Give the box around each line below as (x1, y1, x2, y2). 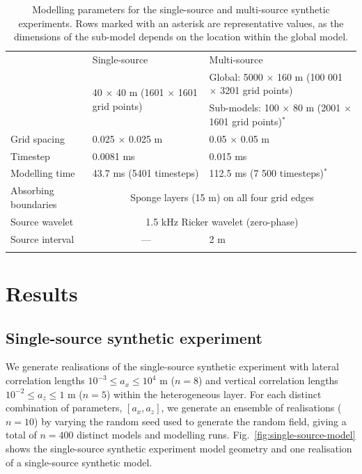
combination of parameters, (6, 400, 123, 415)
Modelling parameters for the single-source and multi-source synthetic (32, 2, 330, 16)
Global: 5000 (209, 69, 263, 84)
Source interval (10, 231, 74, 246)
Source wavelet (10, 214, 74, 228)
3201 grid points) (220, 83, 293, 97)
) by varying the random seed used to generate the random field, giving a (34, 413, 347, 428)
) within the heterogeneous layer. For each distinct (106, 386, 322, 401)
